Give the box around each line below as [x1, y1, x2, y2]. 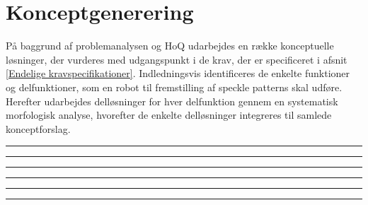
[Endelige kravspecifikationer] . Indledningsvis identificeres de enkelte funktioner [6, 66, 350, 81]
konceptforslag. [6, 121, 71, 136]
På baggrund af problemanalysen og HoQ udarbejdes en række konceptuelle [6, 38, 334, 53]
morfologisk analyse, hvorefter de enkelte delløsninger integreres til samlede [6, 107, 332, 122]
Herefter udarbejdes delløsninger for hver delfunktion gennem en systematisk [6, 93, 338, 108]
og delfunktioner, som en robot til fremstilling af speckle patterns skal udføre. [6, 79, 343, 94]
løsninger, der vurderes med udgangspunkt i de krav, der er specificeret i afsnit [6, 52, 347, 66]
